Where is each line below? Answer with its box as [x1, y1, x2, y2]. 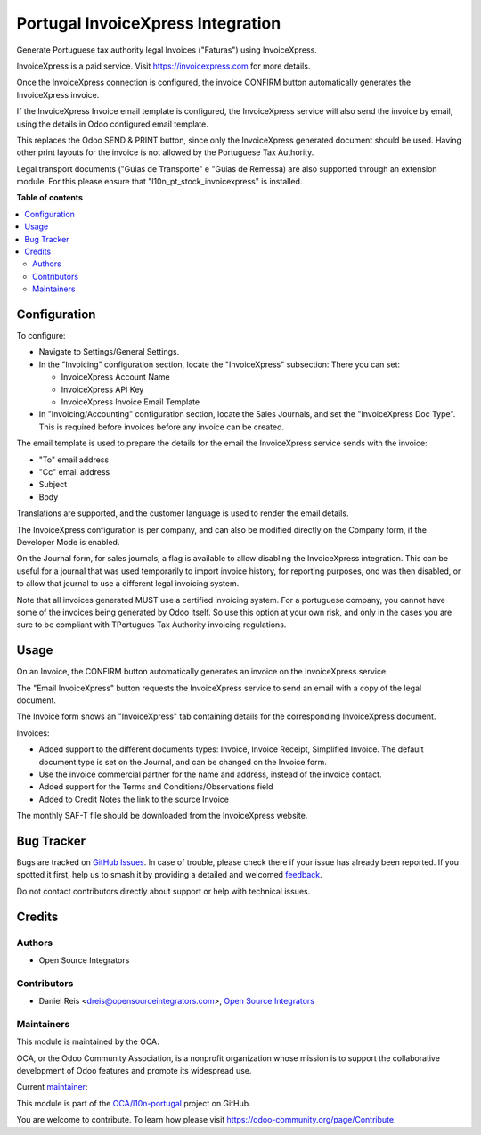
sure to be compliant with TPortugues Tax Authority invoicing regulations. [16, 619, 287, 630]
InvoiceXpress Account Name [61, 372, 170, 382]
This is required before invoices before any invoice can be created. [38, 421, 285, 432]
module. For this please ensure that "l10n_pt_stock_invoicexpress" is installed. [16, 176, 303, 187]
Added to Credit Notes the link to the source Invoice [38, 794, 229, 804]
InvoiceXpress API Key [61, 384, 144, 395]
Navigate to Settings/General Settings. [38, 347, 180, 357]
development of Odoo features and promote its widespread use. [16, 1066, 252, 1076]
